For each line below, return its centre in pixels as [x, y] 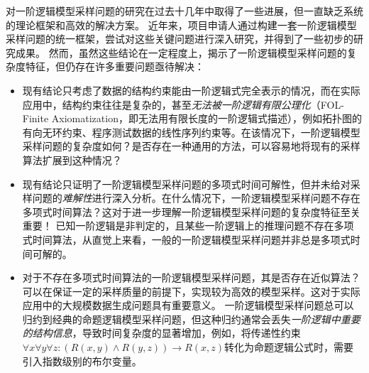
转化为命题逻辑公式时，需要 [289, 347]
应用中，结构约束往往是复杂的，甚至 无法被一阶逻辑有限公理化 [166, 104]
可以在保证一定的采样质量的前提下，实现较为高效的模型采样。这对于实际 [191, 291]
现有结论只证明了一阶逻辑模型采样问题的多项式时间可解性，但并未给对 [186, 184]
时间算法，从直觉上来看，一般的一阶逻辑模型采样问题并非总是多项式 [191, 239]
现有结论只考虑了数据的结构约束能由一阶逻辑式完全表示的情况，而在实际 [191, 90]
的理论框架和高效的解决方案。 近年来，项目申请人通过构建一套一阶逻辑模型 [181, 25]
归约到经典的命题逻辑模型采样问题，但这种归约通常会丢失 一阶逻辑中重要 [191, 319]
